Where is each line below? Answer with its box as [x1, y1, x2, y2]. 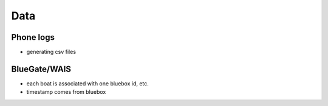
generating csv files [26, 48, 76, 56]
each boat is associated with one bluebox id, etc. [26, 79, 149, 87]
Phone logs [11, 32, 55, 42]
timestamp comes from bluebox [26, 88, 106, 96]
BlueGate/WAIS [11, 64, 72, 74]
